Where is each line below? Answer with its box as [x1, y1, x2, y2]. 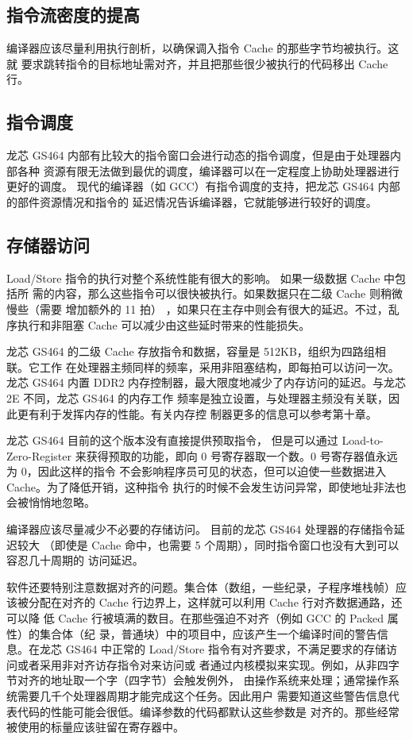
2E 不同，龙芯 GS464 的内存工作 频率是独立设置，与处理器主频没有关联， [6, 389, 388, 406]
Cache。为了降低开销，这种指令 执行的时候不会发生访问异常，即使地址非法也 [6, 478, 407, 495]
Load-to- [342, 432, 384, 449]
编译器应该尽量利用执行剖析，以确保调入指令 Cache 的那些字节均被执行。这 [6, 40, 399, 56]
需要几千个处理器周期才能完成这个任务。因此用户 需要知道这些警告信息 [17, 688, 388, 704]
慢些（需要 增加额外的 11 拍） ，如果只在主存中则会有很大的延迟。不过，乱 [6, 300, 399, 317]
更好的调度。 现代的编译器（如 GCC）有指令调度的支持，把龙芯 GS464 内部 [6, 178, 400, 195]
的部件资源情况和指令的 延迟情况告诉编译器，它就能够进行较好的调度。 [6, 193, 377, 210]
